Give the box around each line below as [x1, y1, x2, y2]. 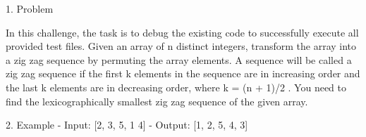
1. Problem [6, 1, 54, 15]
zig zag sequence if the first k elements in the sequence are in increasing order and [6, 66, 360, 81]
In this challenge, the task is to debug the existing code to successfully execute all [6, 25, 359, 39]
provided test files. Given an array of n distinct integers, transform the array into [6, 39, 357, 53]
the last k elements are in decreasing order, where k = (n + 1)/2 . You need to [6, 79, 346, 94]
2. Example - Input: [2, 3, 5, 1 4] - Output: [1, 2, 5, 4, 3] [6, 117, 248, 132]
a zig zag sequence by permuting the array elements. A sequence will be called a [6, 52, 352, 67]
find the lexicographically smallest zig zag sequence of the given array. [6, 93, 308, 108]
